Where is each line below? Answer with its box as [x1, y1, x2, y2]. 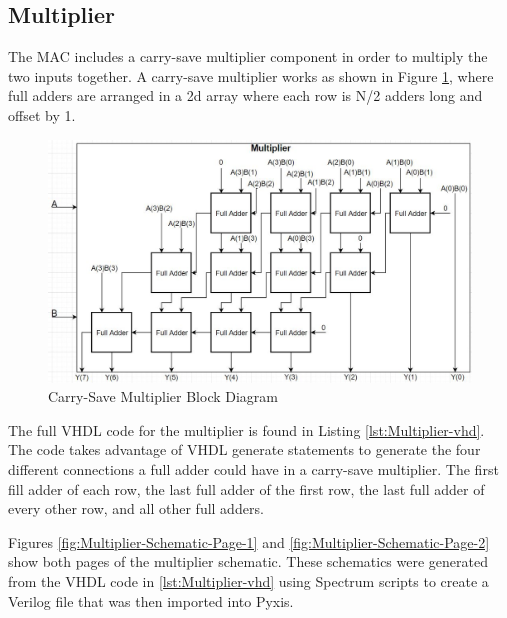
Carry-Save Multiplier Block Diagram [48, 386, 279, 407]
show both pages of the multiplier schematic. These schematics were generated [8, 551, 488, 572]
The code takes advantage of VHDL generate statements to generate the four [8, 439, 481, 460]
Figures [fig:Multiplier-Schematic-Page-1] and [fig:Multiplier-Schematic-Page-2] [8, 531, 490, 552]
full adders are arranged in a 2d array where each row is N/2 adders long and [8, 85, 483, 106]
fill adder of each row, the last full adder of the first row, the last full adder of [8, 478, 485, 499]
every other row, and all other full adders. [8, 498, 264, 519]
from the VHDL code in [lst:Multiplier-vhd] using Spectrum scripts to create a [8, 570, 489, 591]
